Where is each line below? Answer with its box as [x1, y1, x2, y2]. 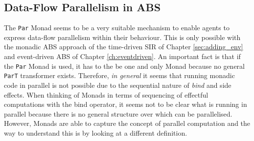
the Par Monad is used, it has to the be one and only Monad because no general [4, 60, 245, 71]
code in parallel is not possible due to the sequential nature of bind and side [4, 80, 231, 90]
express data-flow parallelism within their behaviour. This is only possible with [4, 32, 241, 42]
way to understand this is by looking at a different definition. [4, 127, 187, 138]
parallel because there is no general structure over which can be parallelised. [4, 108, 232, 119]
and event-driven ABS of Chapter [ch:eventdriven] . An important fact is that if [4, 51, 241, 61]
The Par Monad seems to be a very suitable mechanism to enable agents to [4, 22, 230, 33]
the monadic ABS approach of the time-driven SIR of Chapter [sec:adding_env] [4, 41, 243, 52]
